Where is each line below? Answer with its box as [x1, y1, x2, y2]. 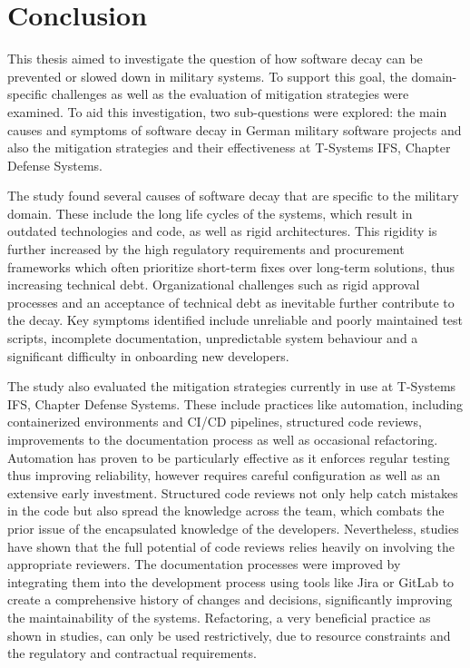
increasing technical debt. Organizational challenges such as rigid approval [7, 275, 420, 294]
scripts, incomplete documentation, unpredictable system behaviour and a [7, 329, 418, 348]
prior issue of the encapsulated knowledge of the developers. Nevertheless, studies [7, 518, 459, 537]
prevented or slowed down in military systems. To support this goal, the [7, 66, 407, 85]
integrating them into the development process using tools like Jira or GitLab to [7, 572, 455, 591]
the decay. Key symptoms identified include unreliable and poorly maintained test [7, 310, 464, 329]
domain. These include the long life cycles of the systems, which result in [7, 203, 413, 222]
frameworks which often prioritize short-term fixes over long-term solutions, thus [7, 257, 455, 276]
